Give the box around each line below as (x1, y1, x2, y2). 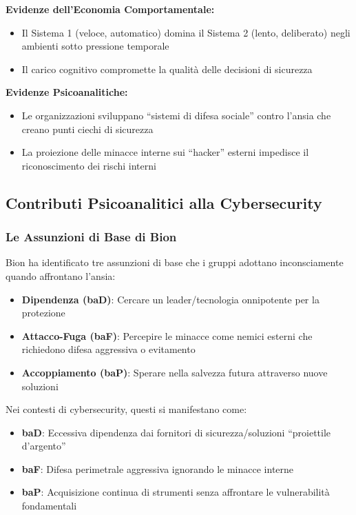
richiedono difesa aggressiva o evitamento (21, 342, 196, 356)
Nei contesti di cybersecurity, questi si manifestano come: (6, 402, 247, 416)
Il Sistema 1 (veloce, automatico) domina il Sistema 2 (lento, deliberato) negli (21, 25, 350, 39)
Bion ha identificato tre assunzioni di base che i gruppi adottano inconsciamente (6, 255, 344, 270)
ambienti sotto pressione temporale (21, 39, 169, 53)
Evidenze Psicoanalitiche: (6, 85, 128, 99)
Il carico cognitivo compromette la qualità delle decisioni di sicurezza (21, 61, 313, 76)
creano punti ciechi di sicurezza (21, 121, 154, 136)
